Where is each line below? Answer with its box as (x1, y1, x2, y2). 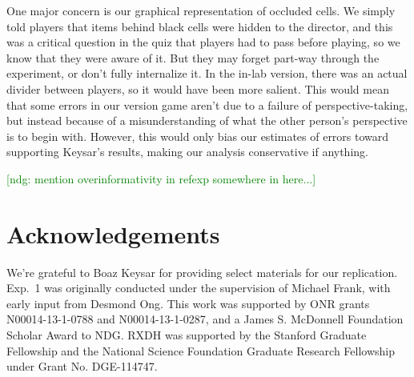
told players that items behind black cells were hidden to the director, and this (6, 18, 393, 34)
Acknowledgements (6, 217, 220, 250)
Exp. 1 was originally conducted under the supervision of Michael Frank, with (6, 279, 391, 296)
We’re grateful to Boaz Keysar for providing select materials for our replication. (6, 263, 398, 280)
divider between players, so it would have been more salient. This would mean (6, 80, 389, 97)
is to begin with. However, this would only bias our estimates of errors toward (6, 127, 389, 144)
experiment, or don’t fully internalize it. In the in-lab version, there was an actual (6, 65, 408, 82)
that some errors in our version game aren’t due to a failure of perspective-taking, (6, 96, 408, 113)
